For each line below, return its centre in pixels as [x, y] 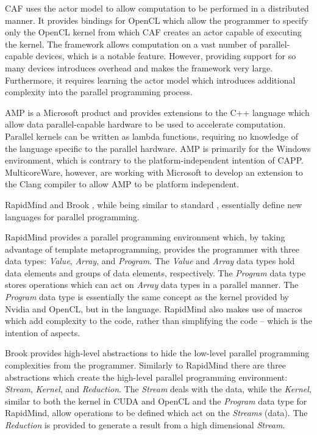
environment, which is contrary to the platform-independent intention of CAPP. [154, 160]
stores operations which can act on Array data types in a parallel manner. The [152, 285]
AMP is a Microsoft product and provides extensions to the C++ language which [157, 112]
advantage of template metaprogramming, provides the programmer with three [152, 249]
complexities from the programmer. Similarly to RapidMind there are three [146, 365]
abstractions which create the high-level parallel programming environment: [146, 377]
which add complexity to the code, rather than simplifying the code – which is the [158, 321]
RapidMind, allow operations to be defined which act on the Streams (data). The [156, 413]
